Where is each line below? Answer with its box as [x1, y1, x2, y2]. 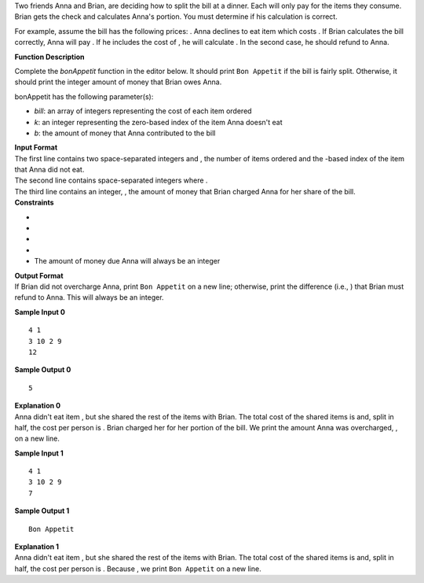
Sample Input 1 [14, 448, 64, 458]
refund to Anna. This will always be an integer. [14, 293, 164, 302]
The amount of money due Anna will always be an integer [34, 256, 221, 266]
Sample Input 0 [14, 307, 66, 316]
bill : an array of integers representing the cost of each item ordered [34, 106, 252, 116]
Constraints [14, 197, 54, 208]
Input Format [14, 142, 58, 153]
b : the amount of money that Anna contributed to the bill [34, 128, 216, 138]
